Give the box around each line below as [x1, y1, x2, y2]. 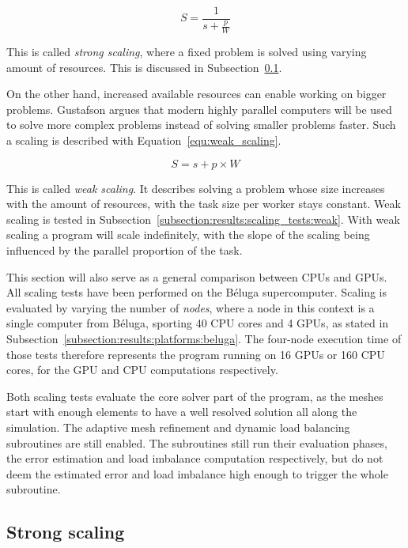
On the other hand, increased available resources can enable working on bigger [6, 85, 387, 102]
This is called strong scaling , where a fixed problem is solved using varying [6, 43, 367, 60]
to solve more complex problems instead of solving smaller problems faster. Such [6, 116, 396, 133]
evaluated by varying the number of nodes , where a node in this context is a [6, 299, 375, 316]
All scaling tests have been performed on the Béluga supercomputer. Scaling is [6, 284, 387, 300]
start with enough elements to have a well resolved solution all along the [6, 403, 357, 420]
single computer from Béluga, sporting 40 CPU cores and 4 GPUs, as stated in [6, 315, 389, 331]
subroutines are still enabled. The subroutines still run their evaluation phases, [6, 434, 387, 451]
